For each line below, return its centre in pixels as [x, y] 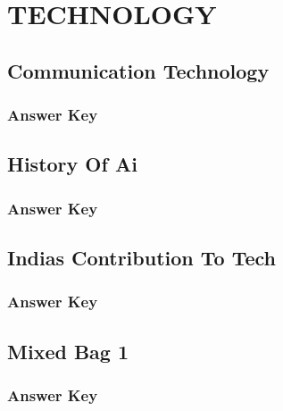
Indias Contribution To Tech [142, 258]
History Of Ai [72, 164]
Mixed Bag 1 [68, 351]
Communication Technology [138, 70]
